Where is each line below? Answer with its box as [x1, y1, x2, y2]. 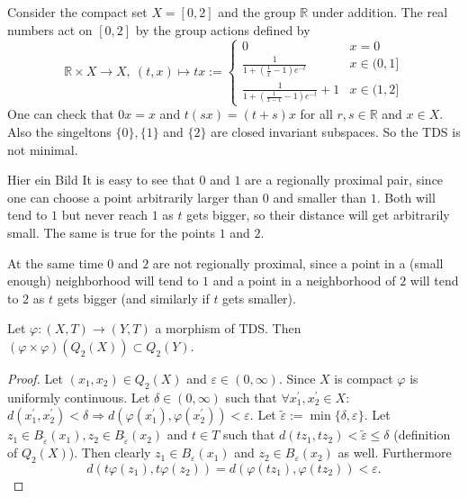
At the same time [7, 253, 103, 272]
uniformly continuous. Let [7, 387, 150, 406]
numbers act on [7, 20, 93, 39]
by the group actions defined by [135, 20, 310, 39]
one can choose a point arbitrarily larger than [7, 187, 259, 206]
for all [300, 104, 333, 123]
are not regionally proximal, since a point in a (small [152, 253, 444, 272]
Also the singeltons [7, 122, 112, 141]
